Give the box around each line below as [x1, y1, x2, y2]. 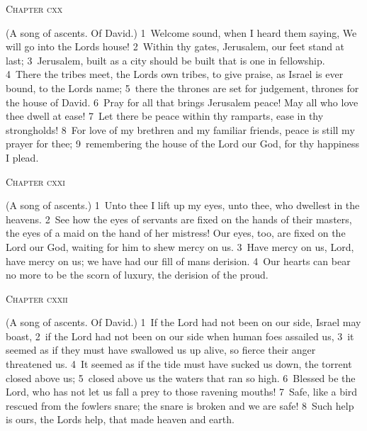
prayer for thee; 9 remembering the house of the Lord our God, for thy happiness [6, 136, 360, 151]
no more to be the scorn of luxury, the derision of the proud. [6, 267, 269, 282]
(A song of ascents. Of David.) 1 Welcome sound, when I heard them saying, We [6, 25, 357, 40]
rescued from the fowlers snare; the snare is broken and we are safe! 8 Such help [6, 398, 354, 413]
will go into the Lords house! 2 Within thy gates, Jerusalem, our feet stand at [6, 39, 345, 54]
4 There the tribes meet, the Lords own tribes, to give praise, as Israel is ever [6, 67, 344, 82]
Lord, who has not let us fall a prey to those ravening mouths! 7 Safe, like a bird [6, 384, 358, 399]
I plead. [6, 150, 39, 164]
